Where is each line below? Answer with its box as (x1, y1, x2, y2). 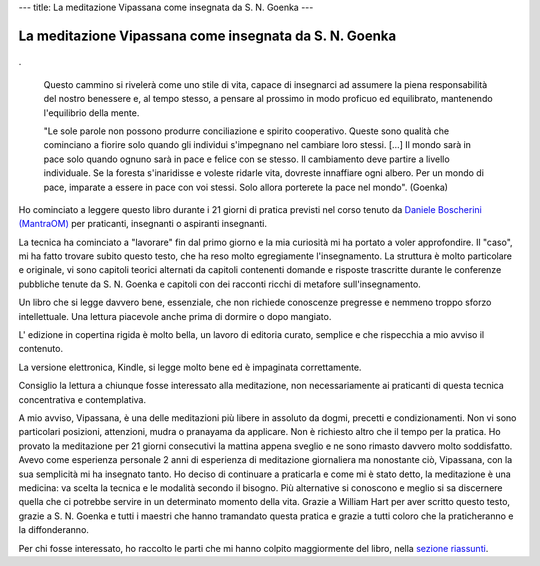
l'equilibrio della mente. (43, 106, 140, 119)
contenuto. (18, 343, 64, 355)
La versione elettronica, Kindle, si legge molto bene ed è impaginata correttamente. (18, 361, 362, 373)
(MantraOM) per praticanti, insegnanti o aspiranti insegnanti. (18, 218, 268, 230)
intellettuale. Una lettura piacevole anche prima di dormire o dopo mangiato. (18, 310, 332, 322)
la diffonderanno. (18, 524, 90, 536)
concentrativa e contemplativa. (18, 393, 147, 405)
